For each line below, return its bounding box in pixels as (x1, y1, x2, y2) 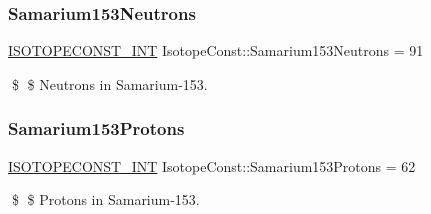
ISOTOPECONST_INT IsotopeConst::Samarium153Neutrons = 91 (8, 40, 424, 61)
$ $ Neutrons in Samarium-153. (11, 73, 208, 94)
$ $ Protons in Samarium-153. (11, 189, 200, 210)
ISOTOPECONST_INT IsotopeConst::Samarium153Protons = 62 (8, 155, 416, 176)
